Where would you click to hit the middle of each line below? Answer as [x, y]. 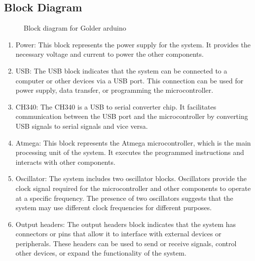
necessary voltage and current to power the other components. [109, 54]
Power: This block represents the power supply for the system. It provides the [133, 44]
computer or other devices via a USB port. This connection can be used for [129, 80]
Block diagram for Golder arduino [75, 28]
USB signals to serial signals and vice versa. [82, 126]
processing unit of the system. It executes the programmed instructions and [130, 152]
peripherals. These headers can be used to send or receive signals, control [126, 243]
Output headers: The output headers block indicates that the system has [126, 224]
